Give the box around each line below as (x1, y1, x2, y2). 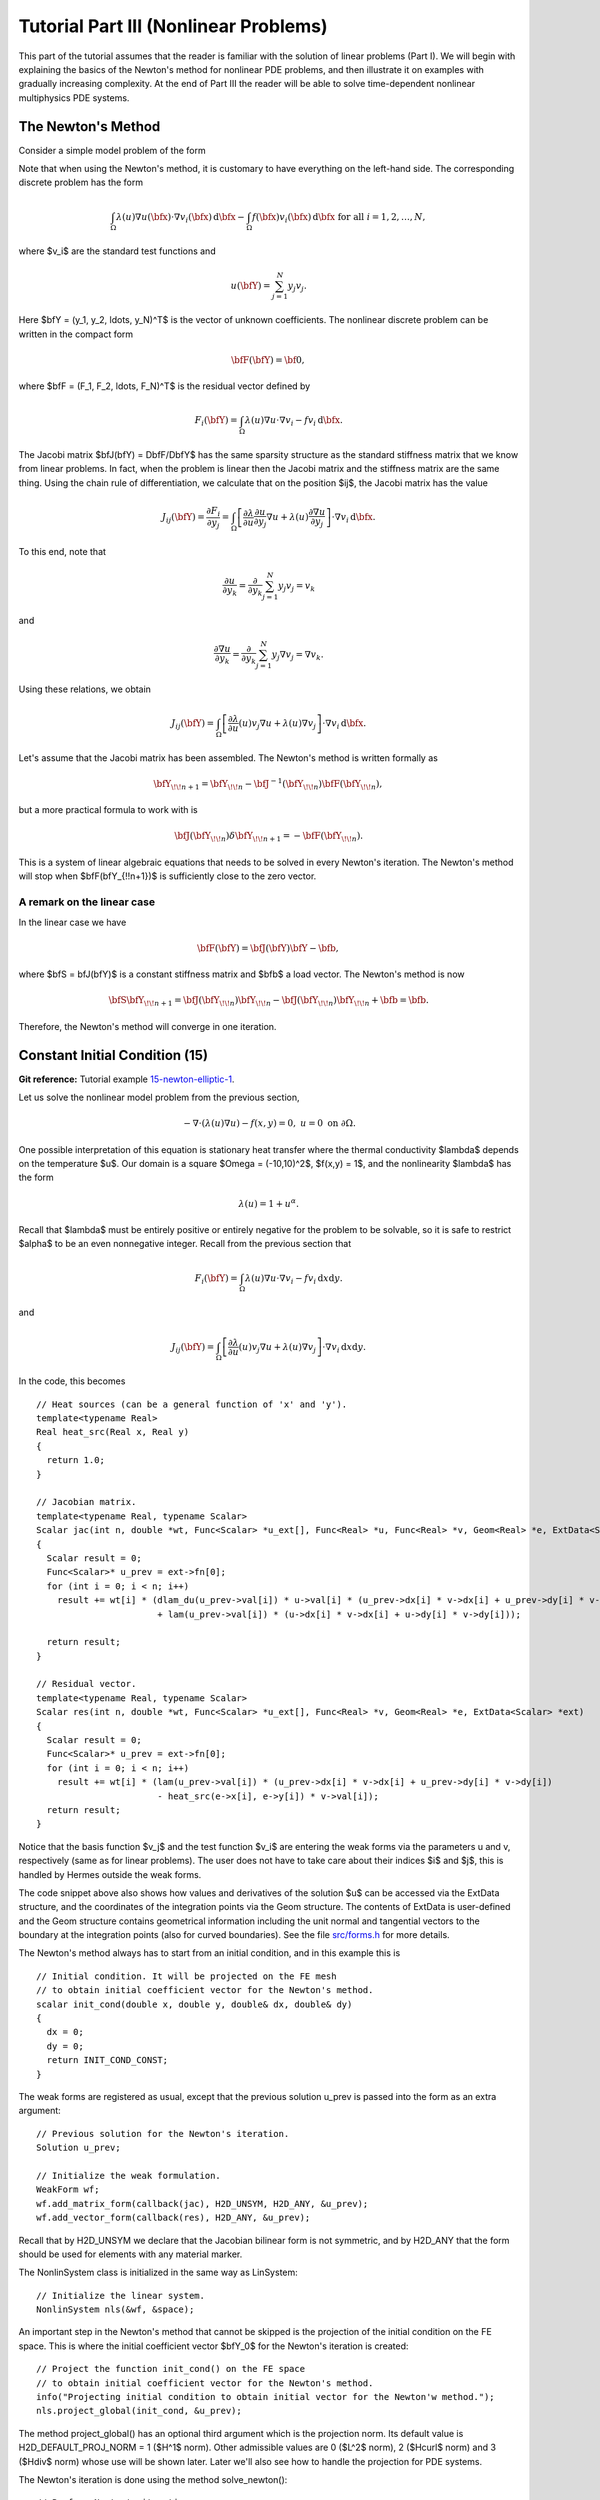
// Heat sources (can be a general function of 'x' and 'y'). (36, 1398, 348, 1410)
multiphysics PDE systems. (18, 91, 130, 104)
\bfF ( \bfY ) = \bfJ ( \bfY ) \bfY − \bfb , (196, 942, 339, 954)
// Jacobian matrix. (36, 1496, 137, 1508)
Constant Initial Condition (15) (18, 1046, 209, 1064)
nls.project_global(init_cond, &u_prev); (36, 2405, 242, 2417)
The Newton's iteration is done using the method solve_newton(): (18, 2473, 288, 2485)
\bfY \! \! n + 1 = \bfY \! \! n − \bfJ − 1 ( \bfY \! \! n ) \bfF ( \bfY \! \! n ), (153, 776, 383, 792)
